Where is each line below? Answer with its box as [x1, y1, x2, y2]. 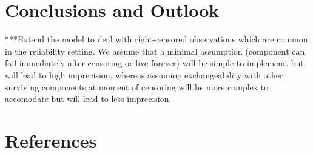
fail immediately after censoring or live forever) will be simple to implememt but [5, 56, 304, 69]
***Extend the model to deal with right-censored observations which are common [5, 33, 308, 46]
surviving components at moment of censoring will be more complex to [5, 80, 269, 93]
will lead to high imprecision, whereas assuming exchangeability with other [5, 68, 283, 81]
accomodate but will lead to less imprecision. [5, 92, 172, 105]
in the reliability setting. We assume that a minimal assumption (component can [5, 44, 305, 57]
